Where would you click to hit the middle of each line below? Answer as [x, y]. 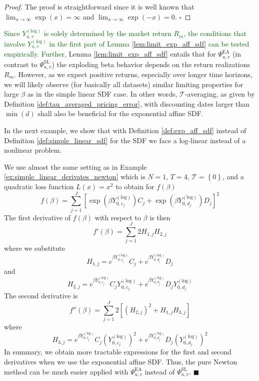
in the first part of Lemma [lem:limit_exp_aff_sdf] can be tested [149, 43]
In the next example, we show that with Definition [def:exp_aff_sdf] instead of [125, 130]
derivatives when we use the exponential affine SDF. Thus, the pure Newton [121, 361]
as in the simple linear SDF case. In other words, [102, 94]
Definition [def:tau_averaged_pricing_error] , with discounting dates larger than [127, 103]
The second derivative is [41, 296]
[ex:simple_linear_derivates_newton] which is [75, 176]
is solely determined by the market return [107, 33]
